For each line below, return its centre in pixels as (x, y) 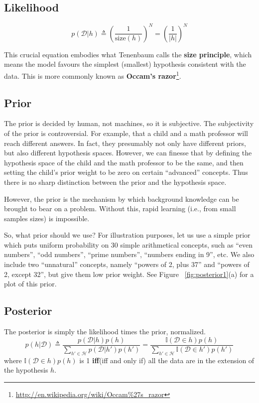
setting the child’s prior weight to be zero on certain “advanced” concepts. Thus (126, 172)
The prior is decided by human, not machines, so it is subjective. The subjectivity (129, 123)
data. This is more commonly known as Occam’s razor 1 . (93, 75)
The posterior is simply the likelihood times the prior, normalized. (105, 332)
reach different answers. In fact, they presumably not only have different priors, (125, 143)
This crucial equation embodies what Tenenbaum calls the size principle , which (128, 54)
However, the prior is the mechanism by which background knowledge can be (122, 199)
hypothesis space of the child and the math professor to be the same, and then (124, 162)
